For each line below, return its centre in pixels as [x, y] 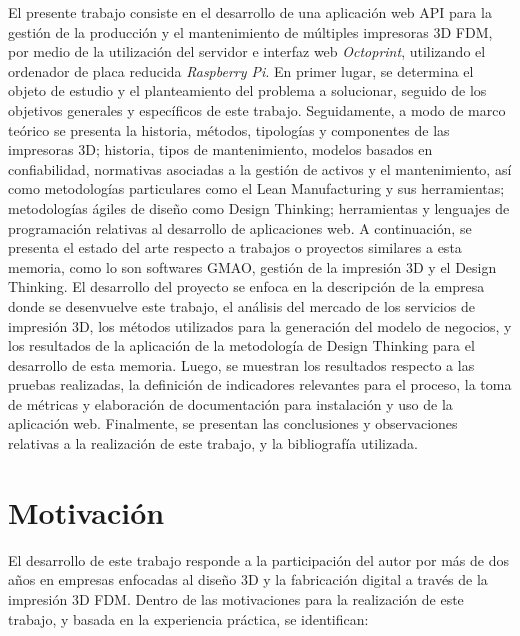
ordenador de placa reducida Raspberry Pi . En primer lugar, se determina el [241, 70]
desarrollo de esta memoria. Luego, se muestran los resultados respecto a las [241, 364]
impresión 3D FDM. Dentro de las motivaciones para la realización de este [236, 598]
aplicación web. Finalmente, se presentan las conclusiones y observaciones [233, 423]
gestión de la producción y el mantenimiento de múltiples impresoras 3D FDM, [250, 31]
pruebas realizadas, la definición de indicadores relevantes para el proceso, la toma [260, 384]
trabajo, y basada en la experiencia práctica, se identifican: [188, 618]
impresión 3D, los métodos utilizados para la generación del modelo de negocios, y [260, 325]
